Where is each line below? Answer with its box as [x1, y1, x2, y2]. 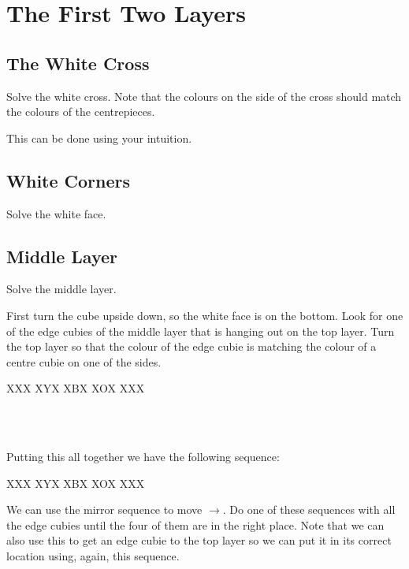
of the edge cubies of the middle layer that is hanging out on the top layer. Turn [6, 322, 395, 339]
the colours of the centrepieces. [6, 103, 155, 120]
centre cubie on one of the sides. [6, 353, 162, 370]
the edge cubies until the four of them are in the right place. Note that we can [6, 516, 385, 533]
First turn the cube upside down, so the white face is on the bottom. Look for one [6, 307, 403, 323]
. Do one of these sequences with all [222, 501, 396, 518]
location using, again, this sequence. [6, 548, 180, 564]
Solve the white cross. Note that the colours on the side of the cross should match [6, 87, 402, 104]
